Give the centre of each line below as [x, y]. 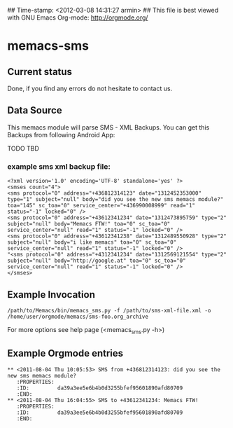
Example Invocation [51, 295]
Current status [40, 72]
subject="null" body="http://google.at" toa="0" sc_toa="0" [97, 261]
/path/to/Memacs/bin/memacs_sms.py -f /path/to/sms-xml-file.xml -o [109, 310]
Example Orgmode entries [65, 353]
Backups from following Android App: [61, 134]
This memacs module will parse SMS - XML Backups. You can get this [108, 127]
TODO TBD [23, 148]
